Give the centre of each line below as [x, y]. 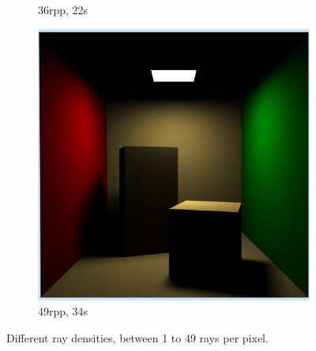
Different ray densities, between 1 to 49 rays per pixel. [137, 337]
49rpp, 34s [63, 311]
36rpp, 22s [63, 9]
